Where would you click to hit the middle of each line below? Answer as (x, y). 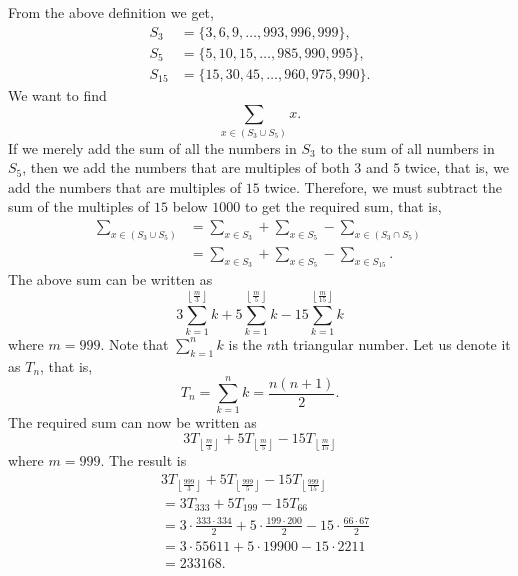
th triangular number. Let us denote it (393, 343)
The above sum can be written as (110, 279)
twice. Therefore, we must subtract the (383, 186)
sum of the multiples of (79, 206)
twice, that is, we (457, 167)
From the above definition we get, (111, 12)
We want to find (57, 94)
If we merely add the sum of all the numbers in (152, 147)
